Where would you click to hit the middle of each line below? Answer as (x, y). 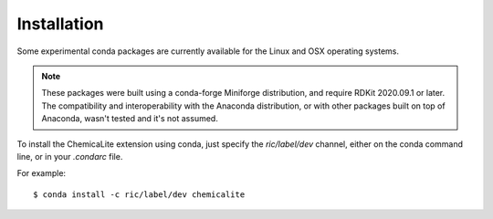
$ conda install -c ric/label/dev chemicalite (139, 194)
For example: (42, 173)
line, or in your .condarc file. (70, 156)
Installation (60, 24)
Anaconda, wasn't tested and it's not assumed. (130, 119)
